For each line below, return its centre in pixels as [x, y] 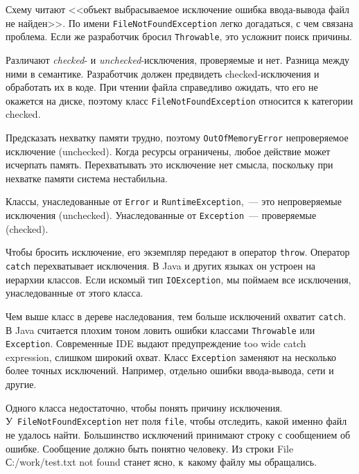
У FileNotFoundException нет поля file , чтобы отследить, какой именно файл [176, 421]
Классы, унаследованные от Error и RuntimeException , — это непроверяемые [174, 201]
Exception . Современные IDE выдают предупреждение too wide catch [156, 343]
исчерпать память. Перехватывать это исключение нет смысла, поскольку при [169, 165]
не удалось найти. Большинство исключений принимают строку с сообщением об [178, 434]
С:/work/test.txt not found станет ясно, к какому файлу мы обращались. [161, 462]
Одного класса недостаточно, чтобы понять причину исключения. [144, 407]
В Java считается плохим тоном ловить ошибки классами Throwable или [160, 330]
